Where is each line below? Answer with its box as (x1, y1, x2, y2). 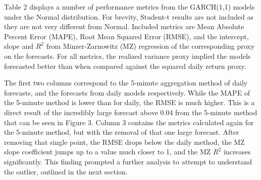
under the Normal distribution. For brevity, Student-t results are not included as (4, 11, 253, 22)
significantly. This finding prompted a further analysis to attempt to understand (4, 156, 252, 166)
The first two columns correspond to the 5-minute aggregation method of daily (4, 77, 248, 88)
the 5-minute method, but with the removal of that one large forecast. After (4, 127, 239, 137)
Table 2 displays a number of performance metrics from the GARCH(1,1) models (4, 2, 255, 12)
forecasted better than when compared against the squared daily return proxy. (4, 60, 246, 71)
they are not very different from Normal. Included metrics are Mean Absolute (4, 21, 244, 32)
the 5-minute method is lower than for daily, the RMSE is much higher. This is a (4, 97, 255, 108)
